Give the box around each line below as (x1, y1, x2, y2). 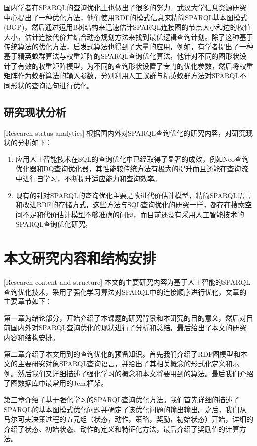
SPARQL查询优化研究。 (15, 219, 92, 229)
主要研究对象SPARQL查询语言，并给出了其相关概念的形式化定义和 (17, 358, 233, 369)
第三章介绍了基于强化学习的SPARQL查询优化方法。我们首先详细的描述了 (4, 394, 240, 404)
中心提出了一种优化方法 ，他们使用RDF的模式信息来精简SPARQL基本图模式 (4, 12, 248, 22)
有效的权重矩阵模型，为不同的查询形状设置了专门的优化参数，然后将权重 (17, 60, 253, 71)
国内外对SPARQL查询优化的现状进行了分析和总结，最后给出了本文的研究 (10, 322, 247, 333)
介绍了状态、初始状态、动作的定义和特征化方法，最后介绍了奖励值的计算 (4, 423, 239, 434)
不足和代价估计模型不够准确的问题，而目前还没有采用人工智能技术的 (22, 209, 244, 219)
